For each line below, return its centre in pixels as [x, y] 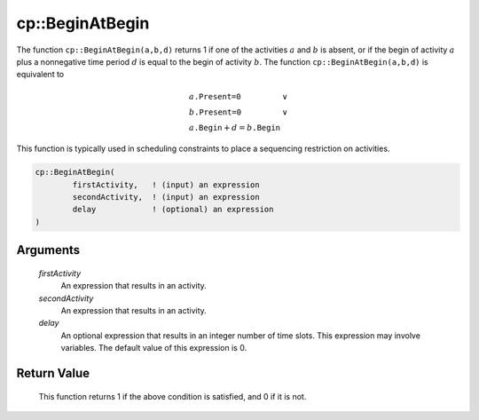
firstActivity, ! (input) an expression [166, 185]
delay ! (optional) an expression [173, 210]
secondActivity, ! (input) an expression [166, 197]
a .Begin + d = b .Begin [235, 127]
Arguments [48, 250]
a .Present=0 [215, 96]
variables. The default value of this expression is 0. [154, 348]
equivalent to [40, 75]
